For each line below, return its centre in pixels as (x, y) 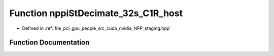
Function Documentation (49, 43)
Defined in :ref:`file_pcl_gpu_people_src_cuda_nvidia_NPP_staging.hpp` (97, 28)
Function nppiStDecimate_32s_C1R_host (96, 13)
